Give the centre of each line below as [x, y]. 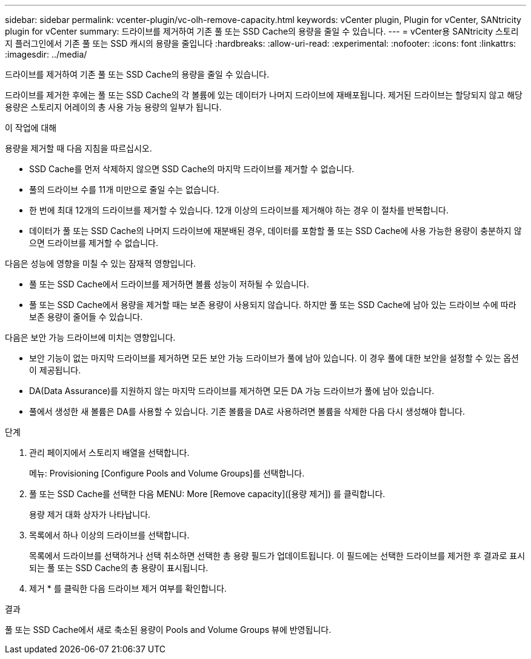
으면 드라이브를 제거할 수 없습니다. [94, 243]
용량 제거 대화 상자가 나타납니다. [90, 514]
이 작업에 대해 [31, 128]
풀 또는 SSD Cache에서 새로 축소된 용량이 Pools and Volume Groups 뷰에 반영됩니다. [168, 630]
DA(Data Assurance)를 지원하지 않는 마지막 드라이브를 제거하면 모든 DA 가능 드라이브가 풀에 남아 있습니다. [232, 391]
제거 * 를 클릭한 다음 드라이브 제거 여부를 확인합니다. [128, 588]
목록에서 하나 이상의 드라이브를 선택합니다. [109, 535]
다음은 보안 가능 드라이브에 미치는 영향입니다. [90, 337]
